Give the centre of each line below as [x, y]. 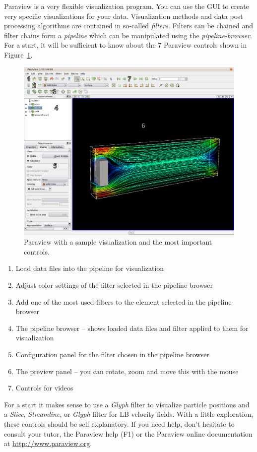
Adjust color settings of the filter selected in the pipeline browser [114, 285]
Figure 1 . [18, 54]
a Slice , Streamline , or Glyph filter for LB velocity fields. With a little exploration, [129, 414]
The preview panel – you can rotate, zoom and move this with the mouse [127, 371]
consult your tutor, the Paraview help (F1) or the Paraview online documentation [128, 433]
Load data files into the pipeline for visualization [90, 268]
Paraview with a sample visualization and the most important [118, 242]
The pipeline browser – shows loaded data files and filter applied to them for [132, 328]
